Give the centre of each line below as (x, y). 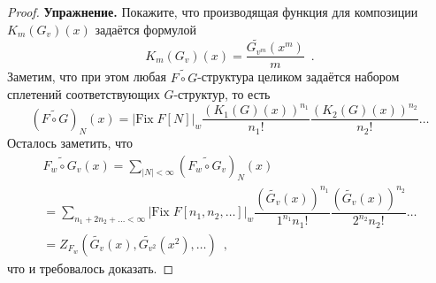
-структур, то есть (222, 94)
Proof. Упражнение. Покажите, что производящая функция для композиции (213, 11)
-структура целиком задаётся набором (298, 76)
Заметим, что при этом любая (87, 76)
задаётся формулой (145, 29)
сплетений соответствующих (84, 94)
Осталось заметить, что (70, 142)
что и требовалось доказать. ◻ (91, 268)
